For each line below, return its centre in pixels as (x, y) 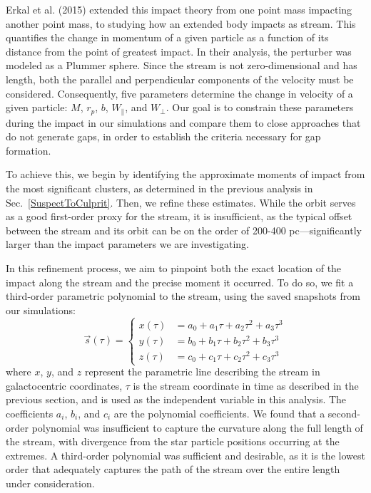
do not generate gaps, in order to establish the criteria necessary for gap (163, 136)
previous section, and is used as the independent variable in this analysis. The (176, 399)
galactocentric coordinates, (64, 385)
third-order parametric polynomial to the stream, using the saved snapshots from (183, 296)
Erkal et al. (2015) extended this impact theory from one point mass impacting (179, 9)
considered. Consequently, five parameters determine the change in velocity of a (179, 93)
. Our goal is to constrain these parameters (260, 107)
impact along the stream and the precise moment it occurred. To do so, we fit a (180, 282)
